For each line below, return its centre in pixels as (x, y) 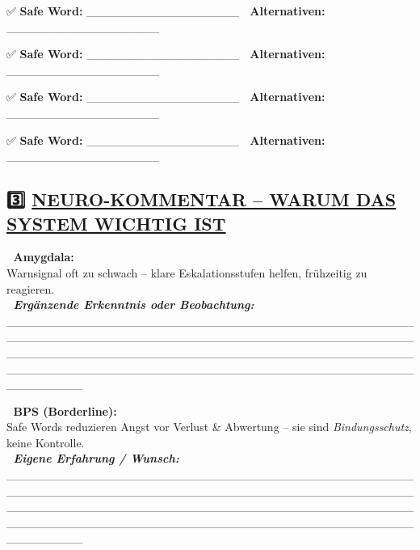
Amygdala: (44, 257)
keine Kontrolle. (46, 442)
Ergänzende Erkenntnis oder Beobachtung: (134, 305)
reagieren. (31, 288)
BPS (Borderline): (65, 410)
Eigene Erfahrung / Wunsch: (96, 458)
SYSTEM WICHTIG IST (116, 223)
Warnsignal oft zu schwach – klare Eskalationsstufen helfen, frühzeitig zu (187, 272)
